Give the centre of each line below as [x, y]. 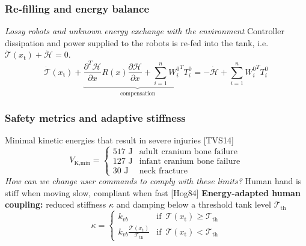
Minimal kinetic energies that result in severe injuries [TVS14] [119, 139]
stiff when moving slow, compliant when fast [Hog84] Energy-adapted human [153, 192]
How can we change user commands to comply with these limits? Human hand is [153, 181]
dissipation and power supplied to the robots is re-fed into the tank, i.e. [137, 42]
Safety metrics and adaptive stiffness [95, 117]
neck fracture [164, 171]
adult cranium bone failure [188, 151]
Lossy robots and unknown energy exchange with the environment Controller [145, 31]
